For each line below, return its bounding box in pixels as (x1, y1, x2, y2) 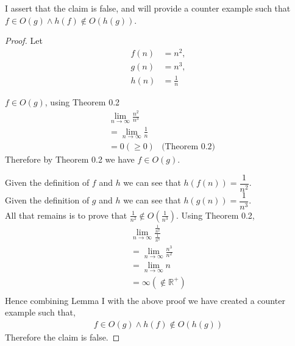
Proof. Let (5, 34, 43, 47)
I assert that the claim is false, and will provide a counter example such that (5, 2, 291, 14)
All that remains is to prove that (5, 208, 127, 221)
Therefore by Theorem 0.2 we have (5, 153, 135, 166)
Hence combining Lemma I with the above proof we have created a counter (5, 294, 285, 306)
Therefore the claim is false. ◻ (5, 330, 120, 343)
